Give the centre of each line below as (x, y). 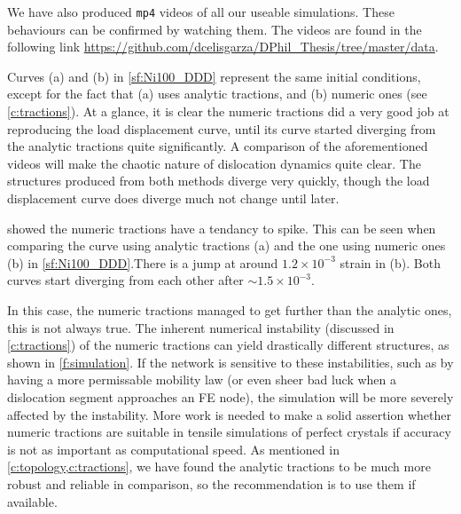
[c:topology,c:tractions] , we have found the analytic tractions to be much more (219, 467)
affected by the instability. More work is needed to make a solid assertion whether (230, 414)
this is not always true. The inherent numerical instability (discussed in (201, 327)
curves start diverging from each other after (125, 280)
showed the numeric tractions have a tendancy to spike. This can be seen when (222, 228)
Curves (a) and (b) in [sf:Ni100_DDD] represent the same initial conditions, (214, 76)
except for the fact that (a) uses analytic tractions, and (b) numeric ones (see (217, 94)
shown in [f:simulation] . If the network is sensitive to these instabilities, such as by (230, 362)
